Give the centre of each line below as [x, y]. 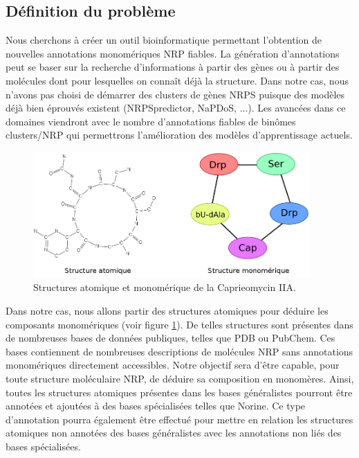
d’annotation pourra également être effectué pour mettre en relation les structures [179, 419]
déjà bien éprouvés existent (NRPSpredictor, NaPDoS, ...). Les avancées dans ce [176, 108]
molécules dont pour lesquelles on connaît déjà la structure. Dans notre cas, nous [177, 80]
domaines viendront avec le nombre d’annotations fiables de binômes [151, 121]
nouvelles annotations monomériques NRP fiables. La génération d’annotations [173, 53]
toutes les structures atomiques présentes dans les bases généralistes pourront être [179, 392]
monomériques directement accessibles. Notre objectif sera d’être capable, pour [173, 365]
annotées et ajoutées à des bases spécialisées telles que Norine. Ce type [156, 406]
